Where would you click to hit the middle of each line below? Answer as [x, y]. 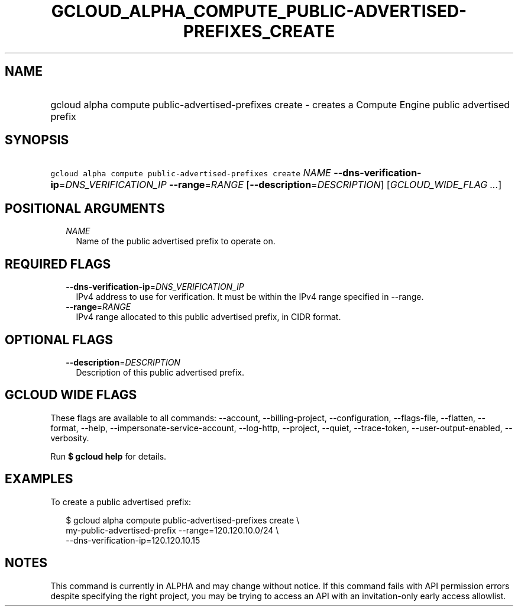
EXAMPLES [39, 479]
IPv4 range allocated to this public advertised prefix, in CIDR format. [208, 317]
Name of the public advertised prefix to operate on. [176, 241]
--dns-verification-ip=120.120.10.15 [133, 540]
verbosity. [70, 438]
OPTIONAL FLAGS [59, 340]
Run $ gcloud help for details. [109, 456]
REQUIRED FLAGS [58, 264]
